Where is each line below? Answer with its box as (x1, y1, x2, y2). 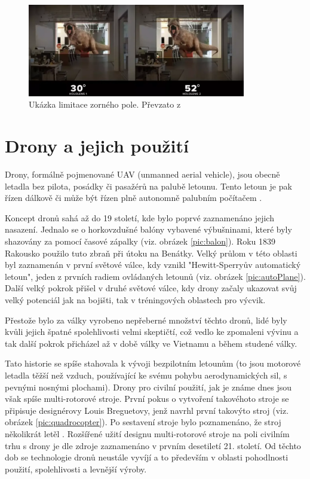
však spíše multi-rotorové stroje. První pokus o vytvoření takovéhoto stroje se (5, 392, 289, 405)
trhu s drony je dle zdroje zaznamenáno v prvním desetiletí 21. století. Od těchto (5, 439, 301, 451)
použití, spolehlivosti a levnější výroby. (5, 462, 147, 475)
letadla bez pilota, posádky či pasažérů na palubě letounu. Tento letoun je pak (5, 179, 292, 192)
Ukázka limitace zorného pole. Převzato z (29, 98, 181, 111)
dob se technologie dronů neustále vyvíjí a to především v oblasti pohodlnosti (5, 451, 288, 463)
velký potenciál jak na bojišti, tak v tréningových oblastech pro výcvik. (5, 293, 266, 306)
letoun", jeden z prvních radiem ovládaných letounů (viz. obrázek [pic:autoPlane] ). (5, 270, 306, 282)
